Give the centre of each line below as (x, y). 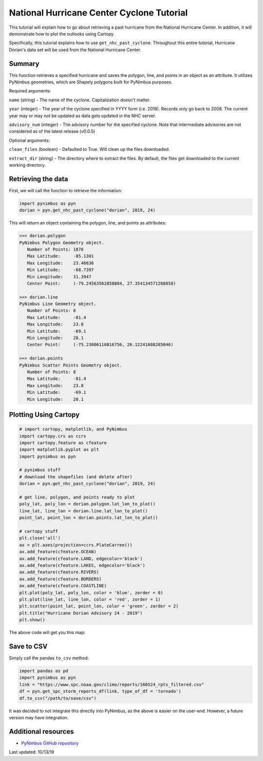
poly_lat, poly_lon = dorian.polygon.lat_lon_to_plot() (87, 504)
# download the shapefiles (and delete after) (76, 477)
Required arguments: (30, 91)
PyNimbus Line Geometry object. (58, 304)
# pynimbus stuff (40, 470)
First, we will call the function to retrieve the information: (66, 190)
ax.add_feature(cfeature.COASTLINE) (63, 586)
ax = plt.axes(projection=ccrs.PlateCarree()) (76, 545)
